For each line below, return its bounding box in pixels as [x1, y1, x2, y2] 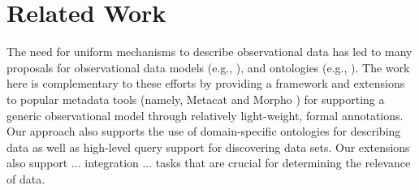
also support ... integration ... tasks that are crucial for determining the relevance [6, 154, 411, 171]
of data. [6, 170, 45, 187]
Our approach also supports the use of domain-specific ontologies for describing [6, 123, 401, 140]
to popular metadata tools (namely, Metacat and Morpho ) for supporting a [6, 90, 385, 107]
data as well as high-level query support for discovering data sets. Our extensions [6, 138, 410, 155]
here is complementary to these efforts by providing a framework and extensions [6, 75, 405, 92]
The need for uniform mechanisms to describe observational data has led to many [6, 43, 413, 60]
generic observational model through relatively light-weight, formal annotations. [6, 106, 404, 123]
